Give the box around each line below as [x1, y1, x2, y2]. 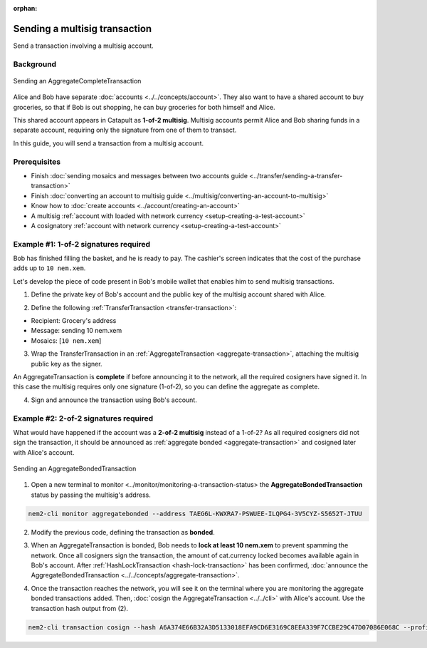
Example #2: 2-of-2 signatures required [13, 413, 154, 423]
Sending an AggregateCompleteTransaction [13, 76, 142, 85]
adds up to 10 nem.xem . [13, 264, 86, 272]
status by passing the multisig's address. [31, 490, 151, 499]
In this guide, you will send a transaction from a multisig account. [13, 139, 204, 148]
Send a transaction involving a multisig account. [13, 41, 154, 50]
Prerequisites [13, 157, 60, 167]
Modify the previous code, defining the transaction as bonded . [31, 528, 215, 536]
